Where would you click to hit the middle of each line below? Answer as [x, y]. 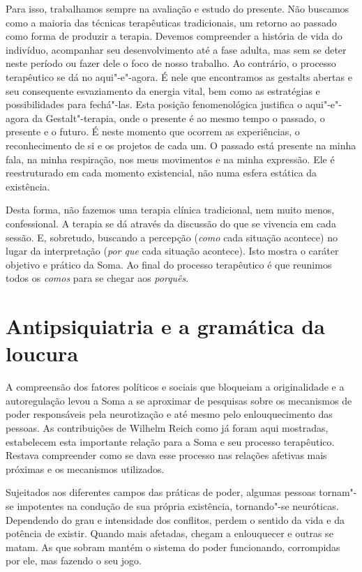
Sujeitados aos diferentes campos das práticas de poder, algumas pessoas [161, 492]
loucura [42, 353]
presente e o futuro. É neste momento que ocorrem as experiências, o [153, 131]
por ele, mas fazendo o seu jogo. [74, 560]
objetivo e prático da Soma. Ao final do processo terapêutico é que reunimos [169, 264]
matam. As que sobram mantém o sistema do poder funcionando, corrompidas [173, 547]
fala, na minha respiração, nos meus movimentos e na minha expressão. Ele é [170, 159]
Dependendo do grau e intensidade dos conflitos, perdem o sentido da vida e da [175, 519]
